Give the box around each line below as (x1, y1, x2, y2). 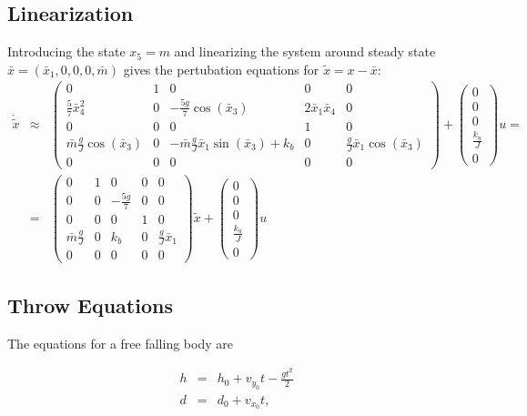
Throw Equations (7, 290, 173, 319)
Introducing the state (7, 42, 126, 61)
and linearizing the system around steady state (174, 42, 436, 61)
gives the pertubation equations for (123, 59, 319, 78)
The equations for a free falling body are (7, 333, 233, 352)
